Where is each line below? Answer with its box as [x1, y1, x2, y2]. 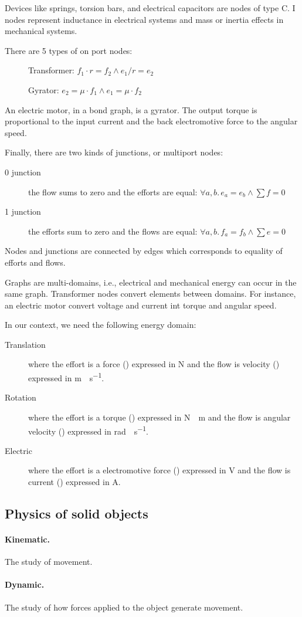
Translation [5, 338, 46, 350]
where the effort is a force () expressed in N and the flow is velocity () [28, 358, 280, 370]
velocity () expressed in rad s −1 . [28, 423, 148, 437]
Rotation [5, 391, 36, 404]
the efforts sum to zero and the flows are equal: [28, 225, 198, 237]
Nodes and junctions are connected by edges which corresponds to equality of [5, 245, 283, 257]
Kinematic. [5, 533, 50, 545]
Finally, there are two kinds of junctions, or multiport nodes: [5, 146, 223, 158]
